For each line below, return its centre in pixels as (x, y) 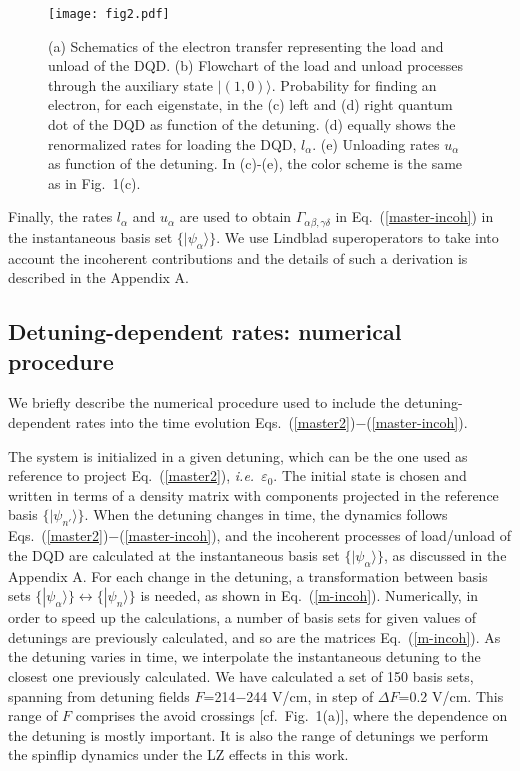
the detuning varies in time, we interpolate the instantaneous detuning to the (244, 656)
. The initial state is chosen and (370, 475)
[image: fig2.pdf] (109, 14)
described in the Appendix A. (98, 277)
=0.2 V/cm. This (451, 695)
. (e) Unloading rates (376, 143)
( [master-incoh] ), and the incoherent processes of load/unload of (315, 535)
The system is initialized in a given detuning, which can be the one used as (238, 455)
